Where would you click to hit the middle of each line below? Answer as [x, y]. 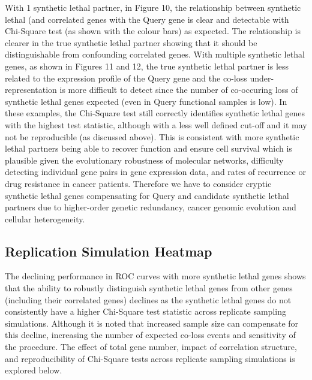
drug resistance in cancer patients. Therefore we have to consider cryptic [138, 183]
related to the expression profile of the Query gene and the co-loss [126, 78]
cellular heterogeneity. [45, 218]
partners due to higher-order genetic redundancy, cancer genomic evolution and [151, 207]
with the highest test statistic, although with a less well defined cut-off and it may [156, 124]
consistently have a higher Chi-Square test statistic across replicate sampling [145, 311]
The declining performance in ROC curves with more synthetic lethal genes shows [155, 276]
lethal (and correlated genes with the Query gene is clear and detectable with [147, 19]
